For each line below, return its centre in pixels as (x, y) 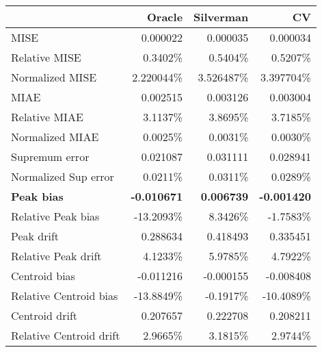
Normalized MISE (54, 77)
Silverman (221, 17)
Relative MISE (46, 57)
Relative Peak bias (55, 216)
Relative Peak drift (56, 256)
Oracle (165, 17)
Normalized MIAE (55, 137)
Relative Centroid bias (65, 296)
